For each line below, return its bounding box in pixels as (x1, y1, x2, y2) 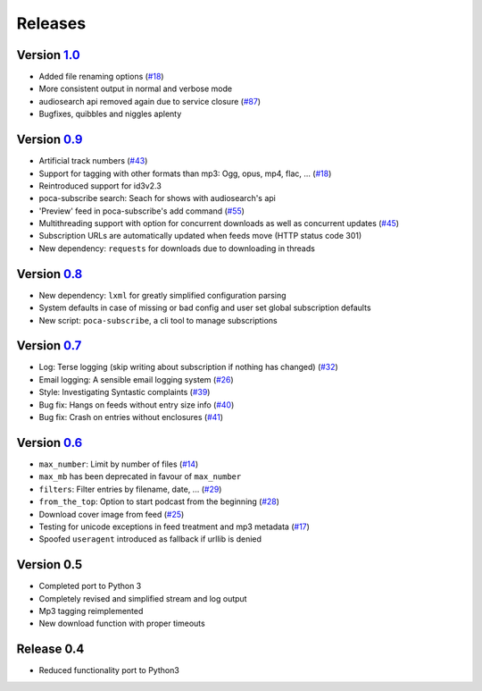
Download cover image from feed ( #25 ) (38, 509, 185, 519)
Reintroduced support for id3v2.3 (38, 180, 162, 191)
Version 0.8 (16, 266, 83, 282)
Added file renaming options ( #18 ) (38, 72, 164, 82)
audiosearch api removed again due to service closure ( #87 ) (38, 96, 262, 106)
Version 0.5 (16, 557, 83, 572)
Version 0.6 (16, 434, 83, 451)
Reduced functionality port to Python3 (38, 665, 180, 676)
